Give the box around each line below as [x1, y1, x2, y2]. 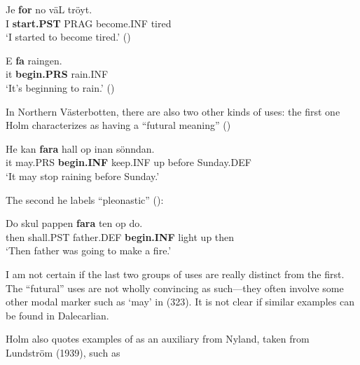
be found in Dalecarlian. [6, 308, 109, 322]
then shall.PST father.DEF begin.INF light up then [6, 229, 235, 244]
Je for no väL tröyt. [6, 2, 92, 16]
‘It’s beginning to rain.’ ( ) [6, 80, 115, 95]
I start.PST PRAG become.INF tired [6, 15, 172, 30]
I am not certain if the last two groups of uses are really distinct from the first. [6, 266, 345, 281]
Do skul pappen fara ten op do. [6, 216, 143, 230]
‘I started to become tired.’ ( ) [6, 29, 131, 44]
